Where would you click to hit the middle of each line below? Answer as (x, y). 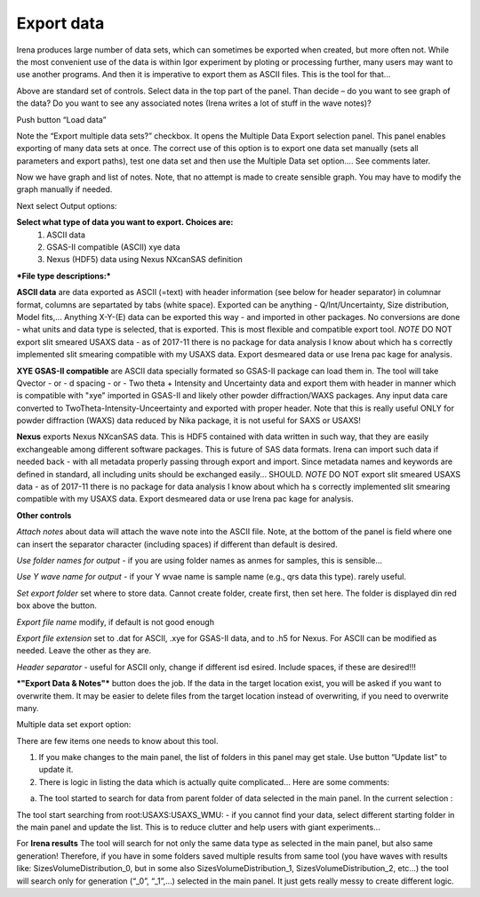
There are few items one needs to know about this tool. (117, 741)
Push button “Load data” (61, 119)
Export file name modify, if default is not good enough (116, 621)
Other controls (44, 515)
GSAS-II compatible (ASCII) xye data (114, 247)
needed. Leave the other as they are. (84, 651)
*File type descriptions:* (64, 276)
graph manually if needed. (64, 189)
